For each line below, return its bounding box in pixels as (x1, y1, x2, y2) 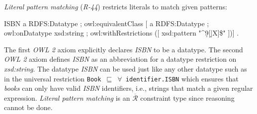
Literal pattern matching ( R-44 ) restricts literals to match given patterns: (4, 1, 227, 11)
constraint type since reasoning (140, 92, 235, 103)
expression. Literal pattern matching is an (4, 92, 130, 103)
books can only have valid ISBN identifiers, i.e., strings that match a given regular (4, 83, 253, 93)
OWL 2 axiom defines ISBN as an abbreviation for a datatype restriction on (4, 54, 237, 64)
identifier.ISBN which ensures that (125, 73, 239, 83)
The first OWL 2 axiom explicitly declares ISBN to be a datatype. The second (4, 44, 243, 54)
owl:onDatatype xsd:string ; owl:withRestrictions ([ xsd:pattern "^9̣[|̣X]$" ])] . (4, 28, 239, 38)
